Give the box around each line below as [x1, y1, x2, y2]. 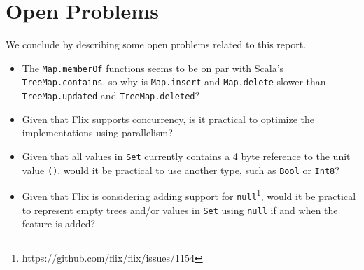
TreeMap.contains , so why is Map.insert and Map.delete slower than [22, 74, 326, 89]
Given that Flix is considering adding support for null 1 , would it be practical [22, 187, 356, 203]
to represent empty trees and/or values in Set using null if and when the [22, 202, 338, 217]
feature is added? [22, 216, 96, 231]
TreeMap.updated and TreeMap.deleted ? [22, 88, 200, 103]
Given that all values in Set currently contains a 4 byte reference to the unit [22, 148, 351, 163]
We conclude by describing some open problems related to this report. [6, 37, 307, 52]
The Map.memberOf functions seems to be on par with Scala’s [22, 60, 284, 75]
